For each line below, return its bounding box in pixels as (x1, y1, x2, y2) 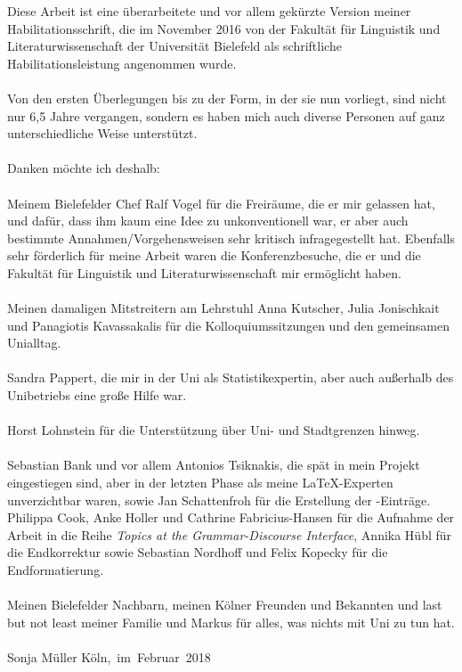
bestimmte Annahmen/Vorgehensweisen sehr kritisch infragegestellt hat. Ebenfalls (7, 228, 455, 247)
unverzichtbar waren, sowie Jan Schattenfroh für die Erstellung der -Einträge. (7, 490, 431, 509)
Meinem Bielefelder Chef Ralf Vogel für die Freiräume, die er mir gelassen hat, (7, 193, 435, 212)
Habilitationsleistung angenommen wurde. (7, 53, 237, 72)
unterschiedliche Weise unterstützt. (7, 124, 198, 143)
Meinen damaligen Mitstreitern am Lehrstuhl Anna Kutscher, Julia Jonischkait (7, 299, 440, 317)
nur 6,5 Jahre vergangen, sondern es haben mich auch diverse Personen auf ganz (7, 106, 445, 125)
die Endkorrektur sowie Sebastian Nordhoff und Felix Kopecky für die (7, 543, 388, 561)
